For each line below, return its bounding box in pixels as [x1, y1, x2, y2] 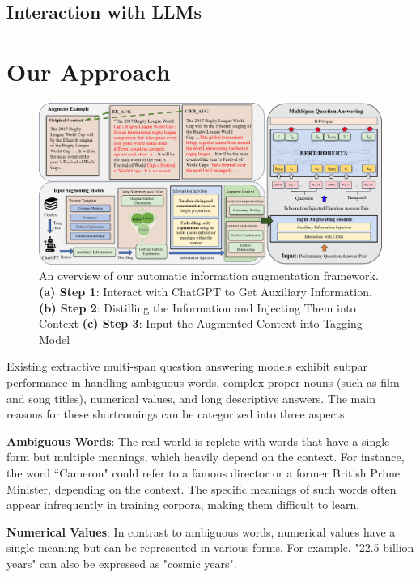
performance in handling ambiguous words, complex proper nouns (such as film [6, 374, 400, 391]
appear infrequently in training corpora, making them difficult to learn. [6, 496, 360, 513]
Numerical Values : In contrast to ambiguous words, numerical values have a [6, 523, 396, 540]
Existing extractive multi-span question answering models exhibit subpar [6, 358, 368, 375]
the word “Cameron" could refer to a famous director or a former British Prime [6, 465, 401, 482]
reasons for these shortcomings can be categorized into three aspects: [6, 405, 348, 422]
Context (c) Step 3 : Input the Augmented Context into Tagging [39, 315, 363, 332]
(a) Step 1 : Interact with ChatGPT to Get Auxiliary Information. [39, 283, 372, 300]
